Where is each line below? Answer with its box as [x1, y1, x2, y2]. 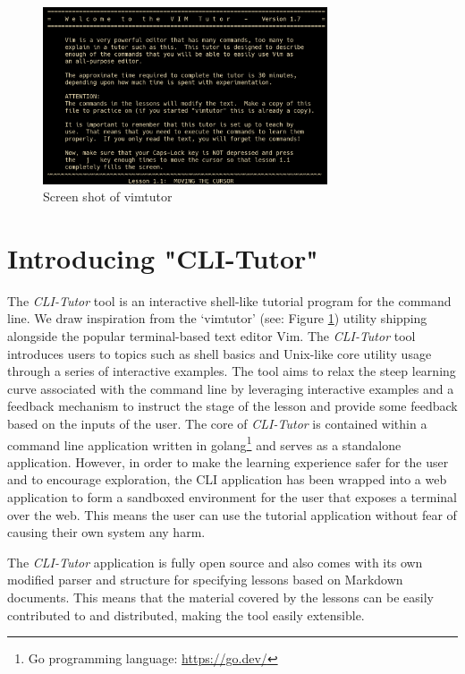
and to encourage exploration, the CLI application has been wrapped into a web [7, 470, 447, 489]
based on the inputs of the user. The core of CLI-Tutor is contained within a [7, 414, 427, 432]
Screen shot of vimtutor [43, 187, 173, 206]
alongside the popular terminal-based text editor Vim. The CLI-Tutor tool [7, 327, 416, 345]
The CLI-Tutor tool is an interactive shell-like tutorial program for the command [7, 291, 452, 310]
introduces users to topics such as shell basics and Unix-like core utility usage [7, 344, 432, 363]
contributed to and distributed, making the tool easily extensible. [7, 605, 365, 624]
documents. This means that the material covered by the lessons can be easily [7, 587, 434, 606]
